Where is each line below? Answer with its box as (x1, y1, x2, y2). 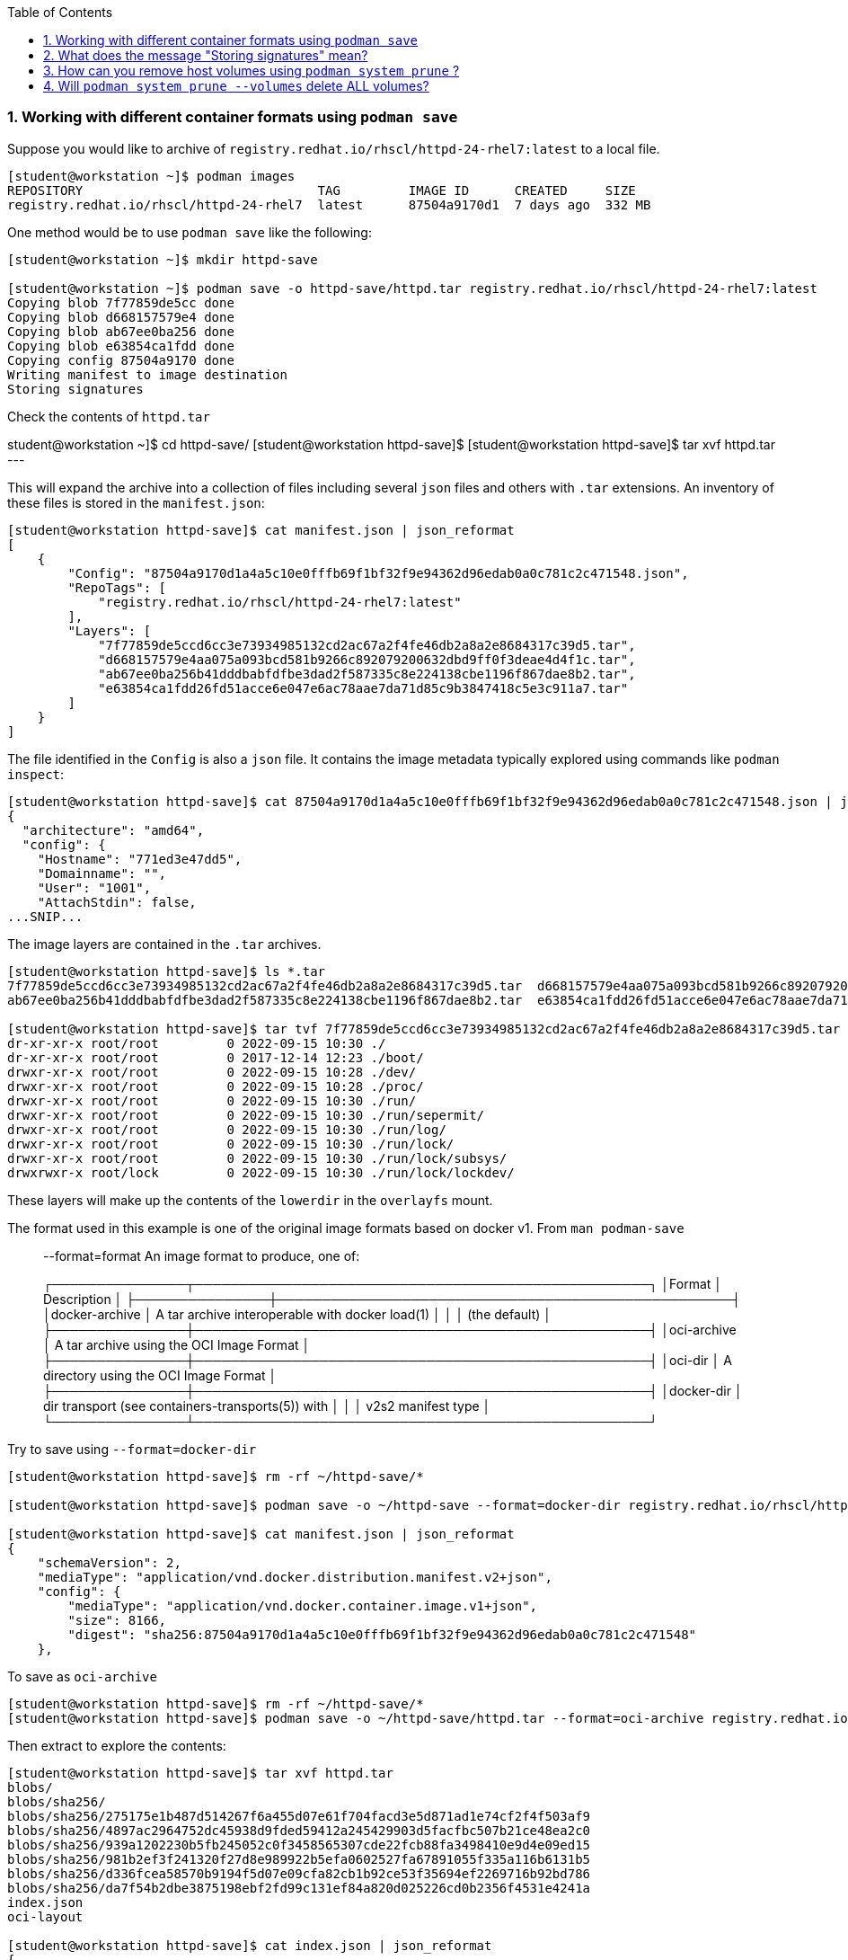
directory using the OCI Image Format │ (43, 1367, 278, 1383)
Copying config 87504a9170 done (7, 352, 234, 368)
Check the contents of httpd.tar (7, 408, 210, 424)
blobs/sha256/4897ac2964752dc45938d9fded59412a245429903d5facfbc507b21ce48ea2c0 (7, 1823, 591, 1838)
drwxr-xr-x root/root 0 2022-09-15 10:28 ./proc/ (7, 1078, 424, 1094)
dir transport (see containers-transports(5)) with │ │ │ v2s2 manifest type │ (43, 1397, 491, 1414)
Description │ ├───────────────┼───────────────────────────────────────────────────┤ (43, 1290, 741, 1307)
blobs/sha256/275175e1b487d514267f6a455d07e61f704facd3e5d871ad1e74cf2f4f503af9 (7, 1808, 591, 1823)
